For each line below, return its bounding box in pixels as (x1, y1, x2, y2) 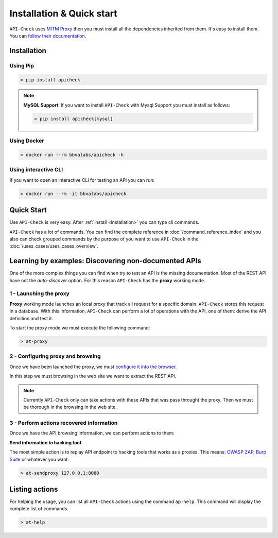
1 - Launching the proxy (9, 290, 69, 297)
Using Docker (9, 137, 44, 144)
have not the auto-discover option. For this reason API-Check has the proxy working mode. (9, 277, 205, 283)
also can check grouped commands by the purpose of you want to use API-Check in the (9, 236, 199, 242)
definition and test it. (9, 315, 54, 321)
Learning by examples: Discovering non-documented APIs (9, 256, 201, 265)
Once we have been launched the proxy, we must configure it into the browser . (9, 363, 177, 370)
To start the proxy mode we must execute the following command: (9, 325, 150, 331)
